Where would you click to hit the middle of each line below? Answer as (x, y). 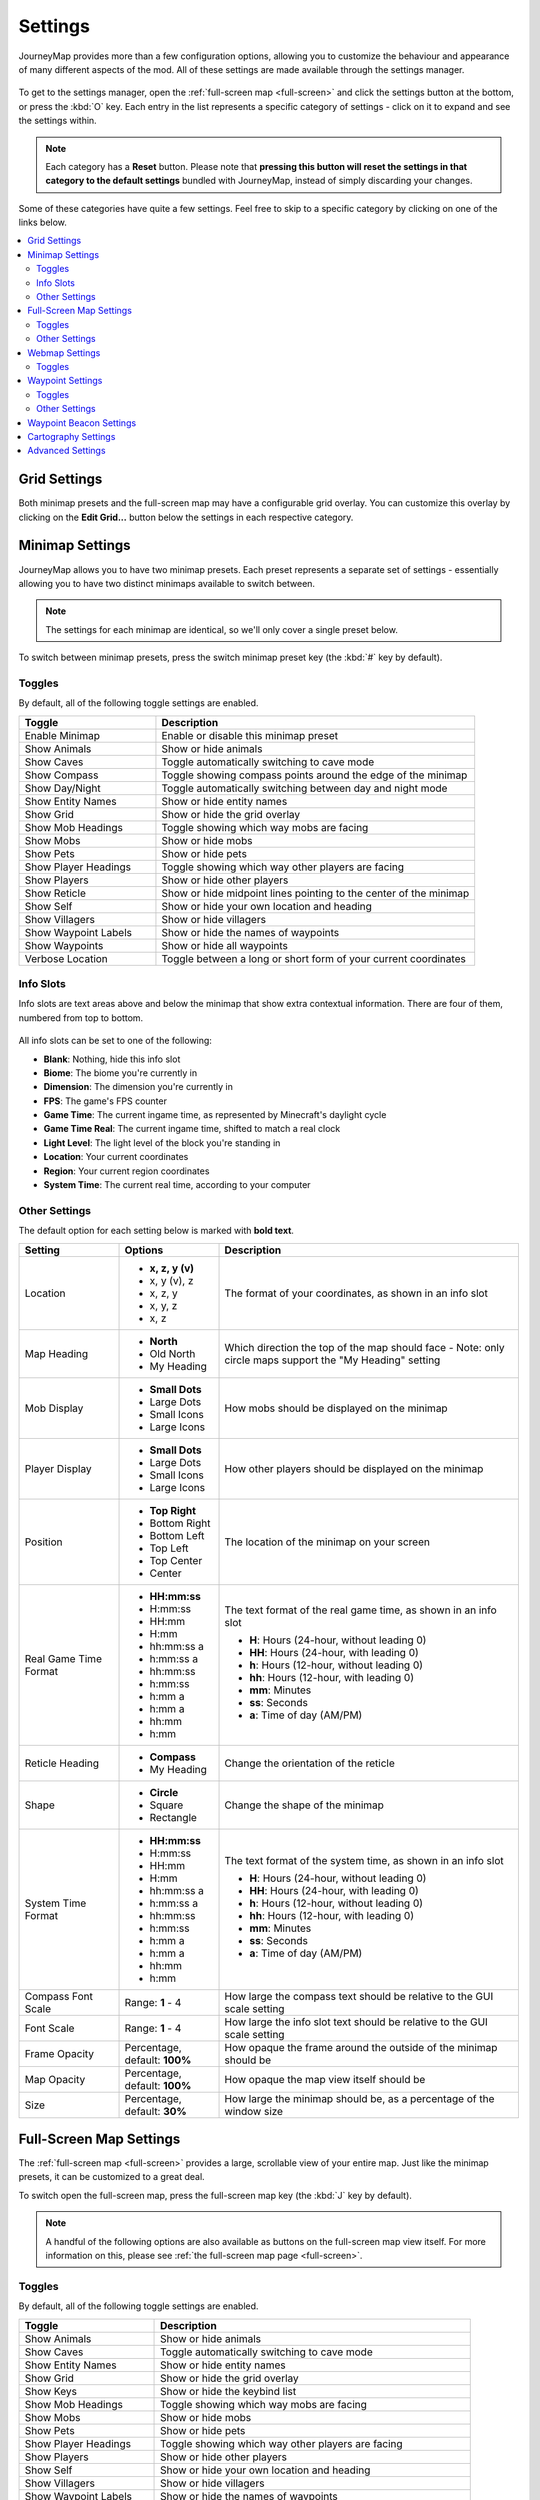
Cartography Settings (71, 436)
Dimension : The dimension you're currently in (138, 1087)
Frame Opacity (59, 2053)
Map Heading (56, 1353)
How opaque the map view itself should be (325, 2079)
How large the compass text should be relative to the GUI (359, 1996)
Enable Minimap (62, 735)
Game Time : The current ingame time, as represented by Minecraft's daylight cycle (215, 1115)
